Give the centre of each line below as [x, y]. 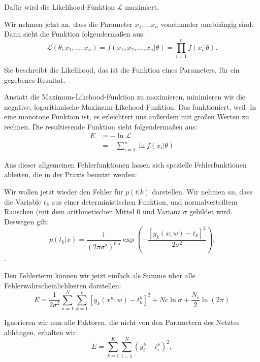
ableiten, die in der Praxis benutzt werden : [71, 174]
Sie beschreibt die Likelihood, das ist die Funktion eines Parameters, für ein [122, 69]
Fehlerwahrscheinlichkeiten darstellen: [63, 285]
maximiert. [142, 7]
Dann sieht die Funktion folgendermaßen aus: [75, 34]
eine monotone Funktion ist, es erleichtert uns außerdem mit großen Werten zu [127, 117]
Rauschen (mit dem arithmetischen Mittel [69, 211]
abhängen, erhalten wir [40, 332]
